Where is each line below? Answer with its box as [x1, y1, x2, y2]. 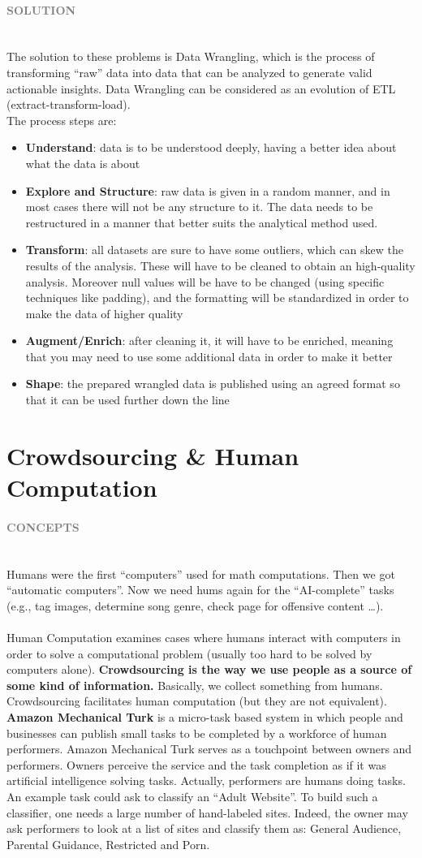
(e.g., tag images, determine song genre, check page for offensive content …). [6, 597, 384, 614]
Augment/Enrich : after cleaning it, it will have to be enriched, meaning [25, 332, 394, 349]
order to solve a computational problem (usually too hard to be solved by [6, 645, 372, 662]
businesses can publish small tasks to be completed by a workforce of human [6, 724, 387, 741]
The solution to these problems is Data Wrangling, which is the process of [6, 48, 375, 65]
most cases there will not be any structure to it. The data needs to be [25, 198, 373, 215]
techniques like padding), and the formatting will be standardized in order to [25, 289, 409, 306]
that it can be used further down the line [25, 391, 230, 408]
